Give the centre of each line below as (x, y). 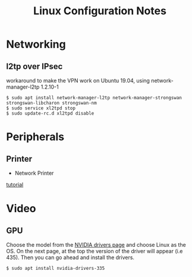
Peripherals (35, 137)
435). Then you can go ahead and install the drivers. (70, 257)
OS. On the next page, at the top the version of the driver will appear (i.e (95, 251)
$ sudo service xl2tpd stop (41, 108)
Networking (36, 44)
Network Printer (34, 173)
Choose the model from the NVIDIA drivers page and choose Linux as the (96, 245)
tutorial (15, 185)
